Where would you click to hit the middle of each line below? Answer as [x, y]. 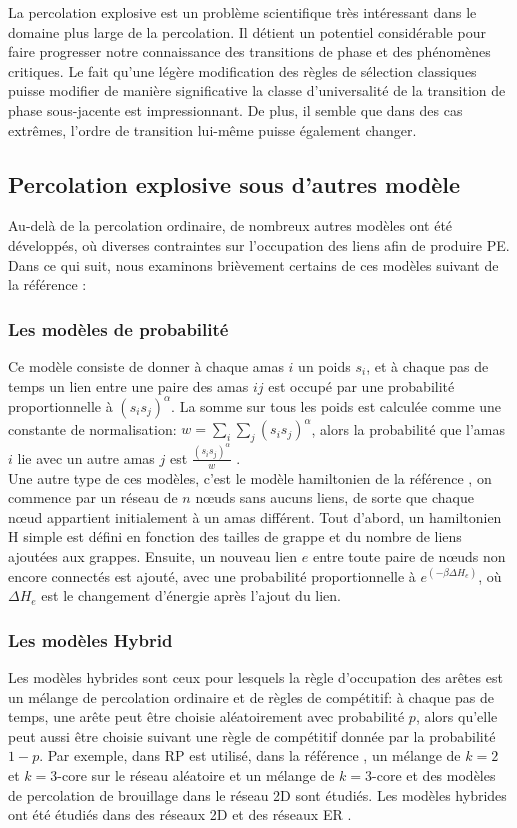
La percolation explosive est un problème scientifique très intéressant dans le [242, 12]
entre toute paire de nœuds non [409, 556]
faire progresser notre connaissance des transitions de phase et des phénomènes [249, 51]
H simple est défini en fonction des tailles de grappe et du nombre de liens [235, 536]
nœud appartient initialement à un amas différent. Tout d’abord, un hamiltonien [255, 516]
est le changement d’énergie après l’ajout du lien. [191, 595]
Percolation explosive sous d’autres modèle [234, 183]
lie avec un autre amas [86, 457]
